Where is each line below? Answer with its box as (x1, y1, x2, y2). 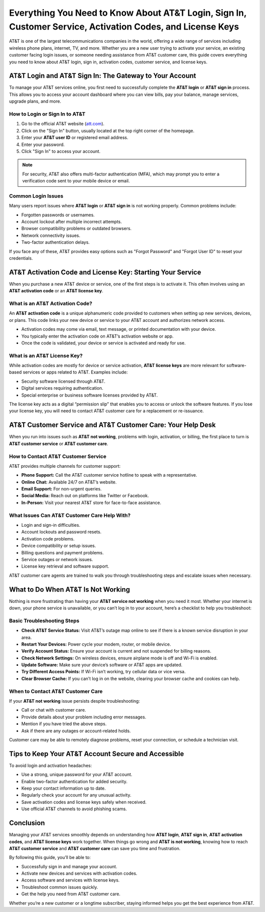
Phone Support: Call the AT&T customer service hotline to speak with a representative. (21, 472, 197, 478)
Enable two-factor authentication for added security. (21, 778, 128, 784)
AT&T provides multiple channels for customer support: (9, 463, 121, 469)
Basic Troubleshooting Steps (9, 617, 79, 624)
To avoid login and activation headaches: (9, 762, 92, 769)
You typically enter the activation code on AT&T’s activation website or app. (21, 333, 174, 339)
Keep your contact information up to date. (21, 785, 106, 791)
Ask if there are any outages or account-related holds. (21, 728, 131, 734)
